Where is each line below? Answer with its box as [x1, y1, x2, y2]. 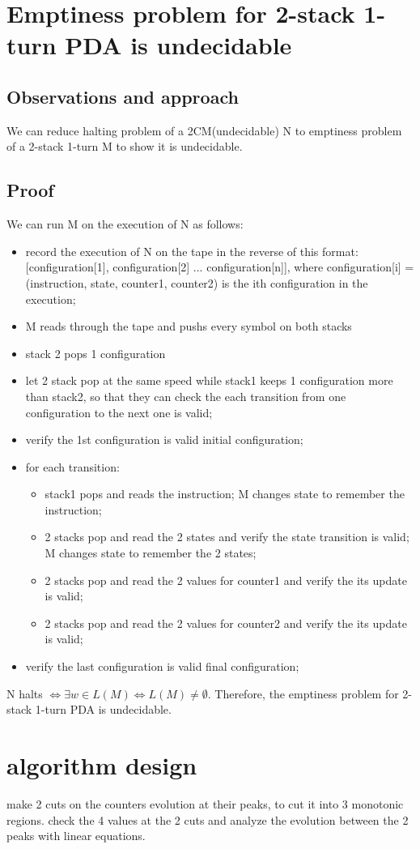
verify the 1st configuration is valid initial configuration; [25, 431, 303, 448]
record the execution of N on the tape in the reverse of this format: [25, 242, 358, 259]
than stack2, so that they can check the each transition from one [25, 387, 346, 404]
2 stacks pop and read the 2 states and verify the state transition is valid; [45, 528, 409, 545]
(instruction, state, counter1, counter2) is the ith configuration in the [25, 274, 368, 291]
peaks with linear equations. [6, 827, 146, 844]
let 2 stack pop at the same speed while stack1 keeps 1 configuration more [25, 372, 393, 389]
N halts [6, 685, 43, 702]
